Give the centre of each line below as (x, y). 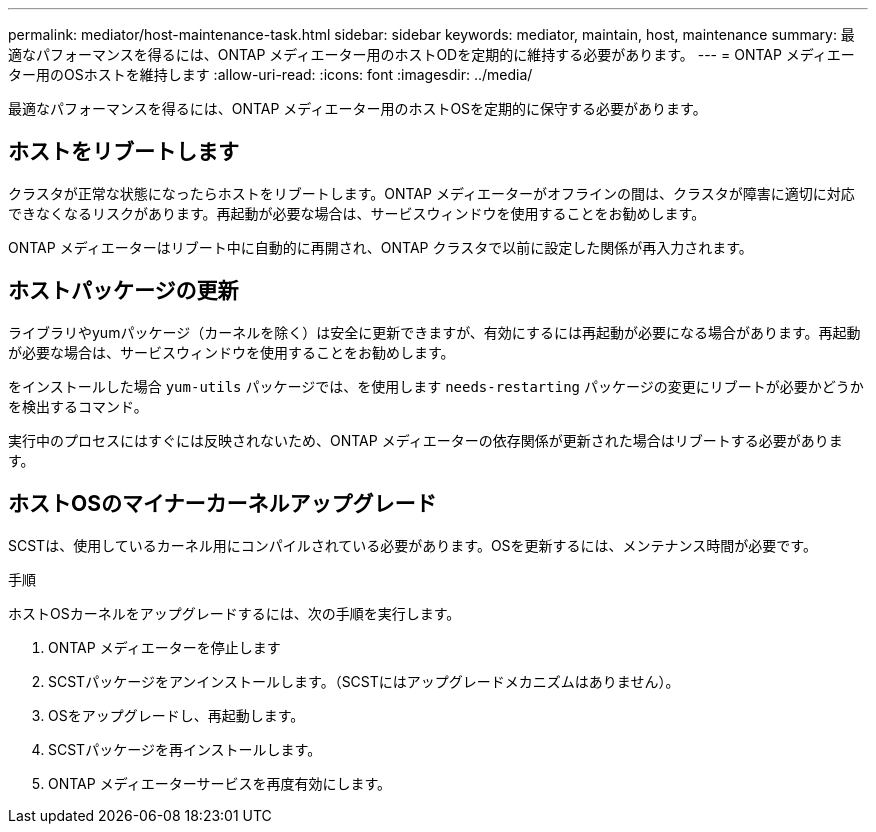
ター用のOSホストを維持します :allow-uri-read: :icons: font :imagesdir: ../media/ (270, 74)
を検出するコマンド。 (78, 406)
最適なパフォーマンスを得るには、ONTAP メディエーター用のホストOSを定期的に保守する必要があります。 (357, 108)
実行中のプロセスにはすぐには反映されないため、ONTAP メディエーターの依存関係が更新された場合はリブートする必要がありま (425, 440)
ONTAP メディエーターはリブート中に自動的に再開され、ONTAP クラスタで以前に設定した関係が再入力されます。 (380, 247)
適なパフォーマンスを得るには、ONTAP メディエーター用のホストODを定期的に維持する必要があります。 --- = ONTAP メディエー (431, 54)
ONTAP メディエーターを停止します (164, 647)
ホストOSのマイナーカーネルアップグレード (222, 504)
